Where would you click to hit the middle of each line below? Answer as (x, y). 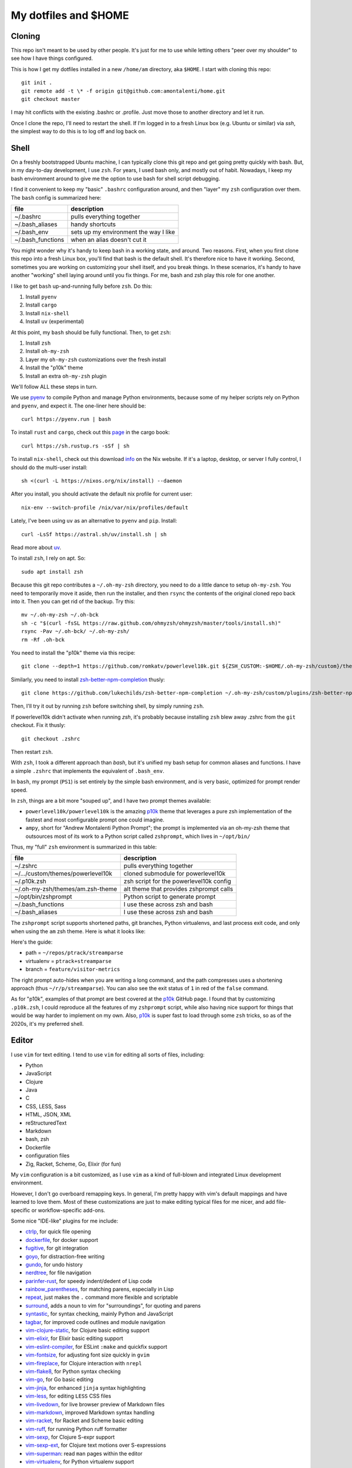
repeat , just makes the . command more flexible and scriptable (102, 1297)
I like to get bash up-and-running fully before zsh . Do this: (82, 286)
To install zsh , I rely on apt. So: (48, 558)
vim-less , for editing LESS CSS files (68, 1396)
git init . (37, 83)
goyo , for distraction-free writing (65, 1256)
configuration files (48, 1156)
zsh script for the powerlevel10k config (177, 881)
